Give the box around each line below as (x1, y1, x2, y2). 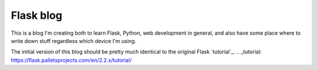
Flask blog (11, 9, 62, 22)
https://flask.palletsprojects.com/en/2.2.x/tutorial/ (11, 56, 132, 64)
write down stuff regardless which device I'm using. (11, 37, 137, 44)
